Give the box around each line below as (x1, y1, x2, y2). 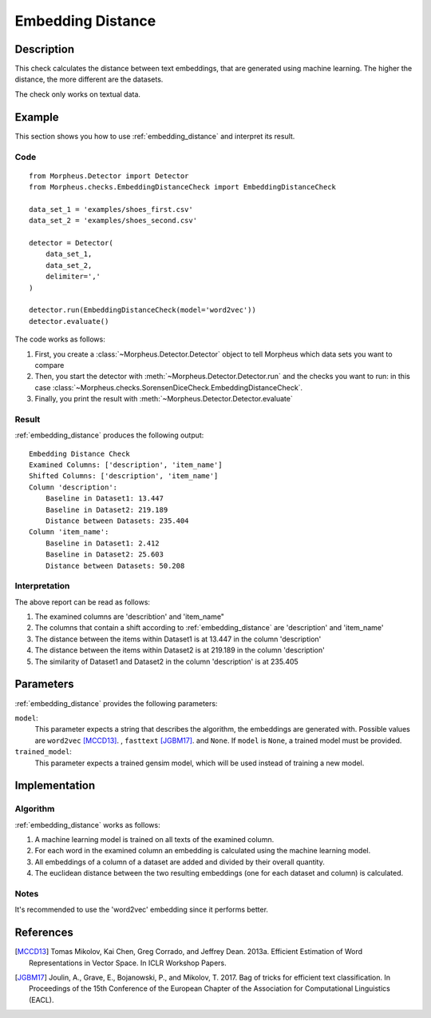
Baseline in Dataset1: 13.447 (45, 494, 164, 503)
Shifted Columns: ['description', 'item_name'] (29, 472, 219, 481)
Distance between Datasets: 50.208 (45, 561, 185, 570)
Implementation (14, 779, 96, 792)
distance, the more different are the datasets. (14, 74, 164, 84)
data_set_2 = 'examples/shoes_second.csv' (29, 216, 198, 226)
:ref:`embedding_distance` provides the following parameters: (14, 698, 218, 708)
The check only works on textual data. (14, 89, 141, 99)
